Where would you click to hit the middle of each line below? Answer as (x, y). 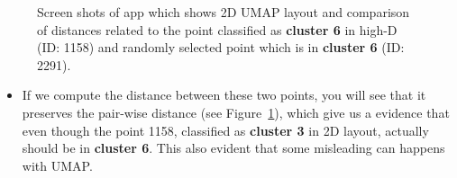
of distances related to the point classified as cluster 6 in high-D (217, 29)
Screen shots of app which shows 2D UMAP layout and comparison (224, 12)
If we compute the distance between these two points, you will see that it (224, 95)
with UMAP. (57, 165)
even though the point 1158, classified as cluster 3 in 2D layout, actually (225, 130)
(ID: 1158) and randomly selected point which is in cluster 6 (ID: (221, 47)
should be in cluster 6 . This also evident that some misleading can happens (233, 148)
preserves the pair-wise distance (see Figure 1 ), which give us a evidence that (236, 112)
